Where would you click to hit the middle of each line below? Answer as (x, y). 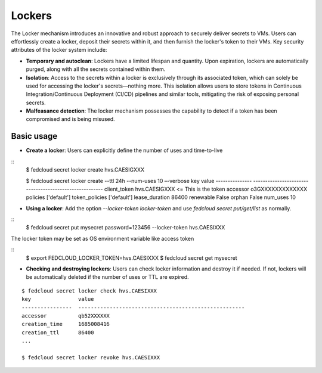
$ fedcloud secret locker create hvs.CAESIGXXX (85, 170)
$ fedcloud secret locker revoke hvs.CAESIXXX (91, 357)
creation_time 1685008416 (66, 324)
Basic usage (34, 136)
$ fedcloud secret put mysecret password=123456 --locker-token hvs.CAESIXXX (126, 228)
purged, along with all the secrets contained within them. (96, 69)
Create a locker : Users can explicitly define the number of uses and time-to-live (124, 150)
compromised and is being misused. (71, 119)
